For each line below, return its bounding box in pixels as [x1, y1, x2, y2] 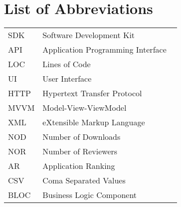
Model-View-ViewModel [42, 102, 127, 114]
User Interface [42, 73, 92, 85]
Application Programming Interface [42, 44, 167, 56]
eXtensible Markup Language [42, 116, 145, 128]
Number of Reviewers [42, 145, 118, 157]
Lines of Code [42, 58, 91, 70]
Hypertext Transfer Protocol [42, 87, 142, 99]
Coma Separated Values [42, 174, 126, 186]
